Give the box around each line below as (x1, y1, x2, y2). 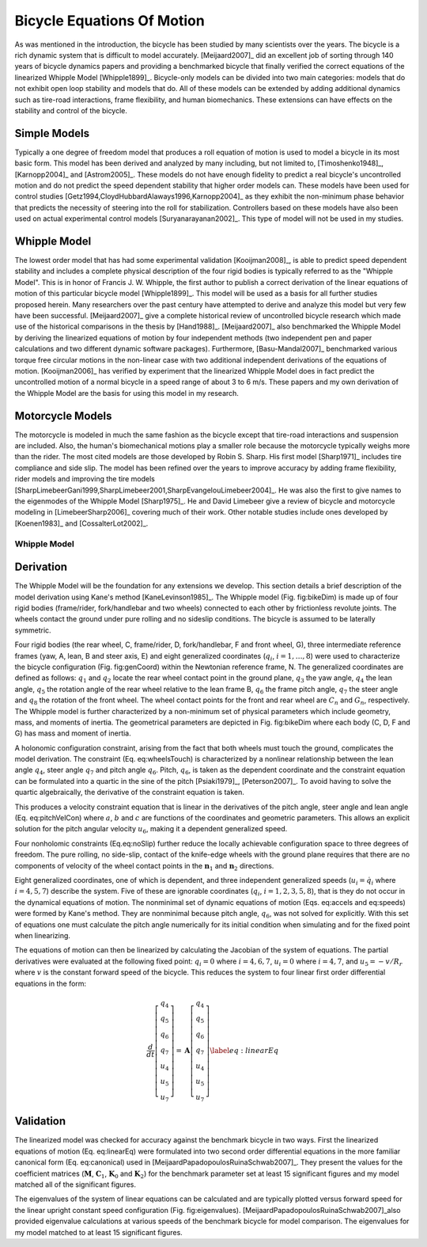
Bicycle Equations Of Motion (14, 12, 205, 29)
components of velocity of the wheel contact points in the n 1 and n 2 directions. (14, 861, 274, 873)
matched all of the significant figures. (14, 1180, 137, 1189)
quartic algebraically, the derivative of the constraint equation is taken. (14, 788, 245, 797)
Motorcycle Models (14, 409, 112, 423)
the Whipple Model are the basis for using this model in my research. (14, 388, 239, 397)
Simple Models (14, 127, 90, 140)
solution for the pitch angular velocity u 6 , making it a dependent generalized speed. (14, 824, 288, 835)
